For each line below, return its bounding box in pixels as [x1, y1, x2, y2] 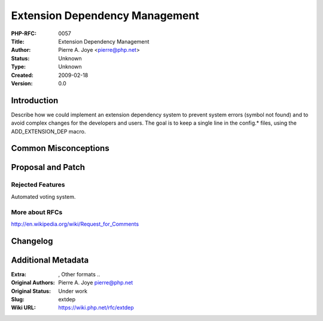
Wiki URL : [11, 304, 36, 311]
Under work [58, 287, 88, 295]
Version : [11, 79, 33, 87]
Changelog [11, 236, 53, 246]
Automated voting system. [11, 193, 76, 200]
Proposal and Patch [11, 162, 86, 172]
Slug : [11, 295, 25, 303]
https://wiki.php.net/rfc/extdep [58, 304, 134, 311]
